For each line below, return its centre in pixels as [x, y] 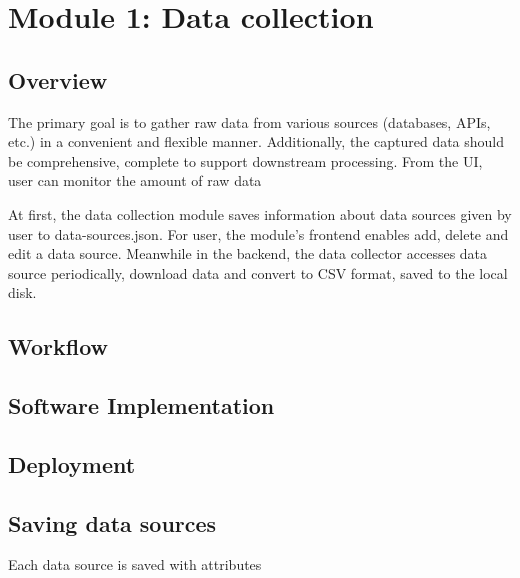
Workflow [58, 346]
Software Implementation [141, 405]
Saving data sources [112, 522]
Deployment [72, 463]
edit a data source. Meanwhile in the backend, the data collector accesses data [248, 253]
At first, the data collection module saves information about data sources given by [260, 213]
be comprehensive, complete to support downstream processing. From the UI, [245, 160]
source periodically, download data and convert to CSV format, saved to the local [258, 272]
